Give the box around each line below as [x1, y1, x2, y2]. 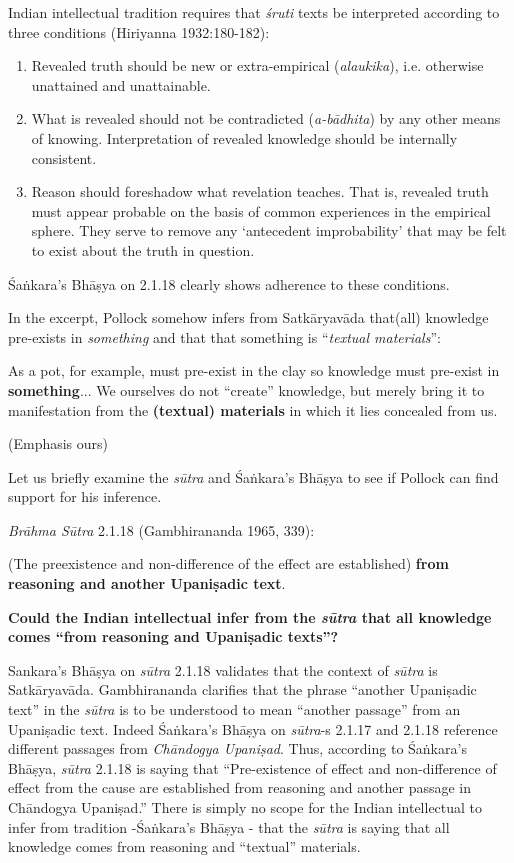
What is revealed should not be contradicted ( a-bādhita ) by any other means [31, 108, 501, 129]
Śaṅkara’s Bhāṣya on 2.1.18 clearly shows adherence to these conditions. [8, 273, 450, 294]
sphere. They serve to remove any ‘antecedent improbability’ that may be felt [31, 220, 507, 241]
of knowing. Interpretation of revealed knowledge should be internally [31, 127, 458, 148]
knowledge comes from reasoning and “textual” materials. [8, 836, 361, 857]
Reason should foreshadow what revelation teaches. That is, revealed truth [31, 181, 489, 202]
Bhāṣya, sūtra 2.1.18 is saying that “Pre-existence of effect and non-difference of [8, 757, 497, 778]
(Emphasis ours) [8, 433, 109, 454]
